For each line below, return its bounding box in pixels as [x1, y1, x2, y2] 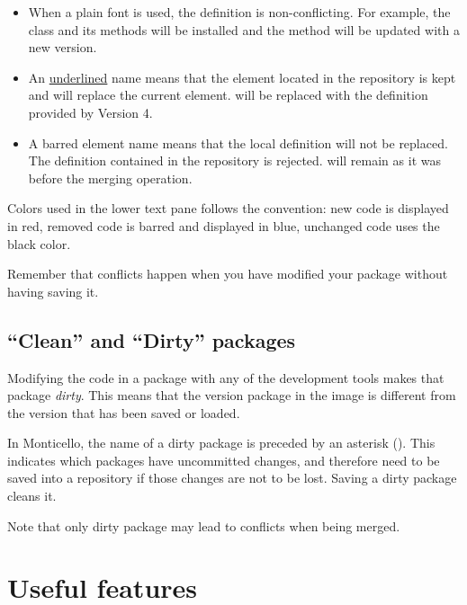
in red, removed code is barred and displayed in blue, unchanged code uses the [7, 216, 440, 235]
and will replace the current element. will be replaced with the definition [28, 85, 428, 104]
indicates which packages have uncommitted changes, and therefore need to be [7, 450, 440, 469]
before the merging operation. [28, 168, 193, 187]
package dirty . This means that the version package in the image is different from [7, 386, 456, 405]
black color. [7, 234, 71, 253]
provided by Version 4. [28, 102, 153, 121]
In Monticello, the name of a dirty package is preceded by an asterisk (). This [7, 433, 436, 452]
